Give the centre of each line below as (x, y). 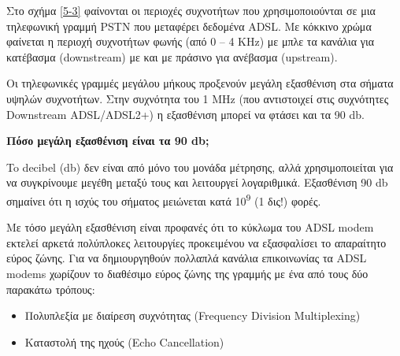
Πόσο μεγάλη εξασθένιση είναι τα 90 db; (108, 141)
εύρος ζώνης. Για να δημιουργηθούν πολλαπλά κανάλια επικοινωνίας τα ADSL (187, 258)
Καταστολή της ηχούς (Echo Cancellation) (124, 341)
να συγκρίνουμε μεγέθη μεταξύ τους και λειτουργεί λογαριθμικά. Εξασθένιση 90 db (197, 182)
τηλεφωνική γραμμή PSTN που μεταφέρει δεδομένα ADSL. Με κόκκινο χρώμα (189, 26)
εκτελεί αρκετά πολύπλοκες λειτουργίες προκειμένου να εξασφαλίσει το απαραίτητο (196, 242)
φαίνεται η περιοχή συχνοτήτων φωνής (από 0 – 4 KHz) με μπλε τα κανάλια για (191, 41)
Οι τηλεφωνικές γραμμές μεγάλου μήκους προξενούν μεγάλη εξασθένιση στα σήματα (200, 83)
